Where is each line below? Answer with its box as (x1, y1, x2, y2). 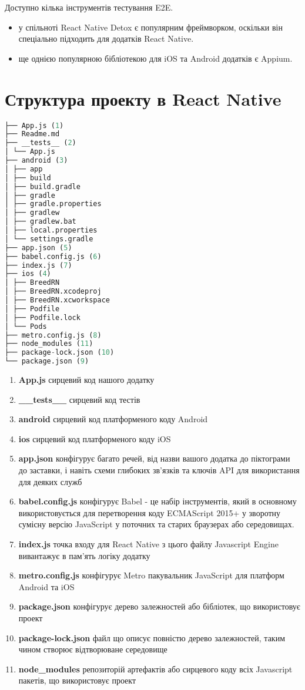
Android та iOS (18, 580, 75, 593)
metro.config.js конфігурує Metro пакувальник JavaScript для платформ (18, 569, 284, 581)
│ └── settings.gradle (5, 234, 93, 243)
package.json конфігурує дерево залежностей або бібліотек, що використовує (18, 600, 300, 612)
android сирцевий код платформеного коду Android (18, 413, 208, 425)
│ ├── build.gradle (5, 182, 81, 191)
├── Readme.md (5, 130, 60, 139)
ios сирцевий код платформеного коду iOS (18, 432, 171, 445)
